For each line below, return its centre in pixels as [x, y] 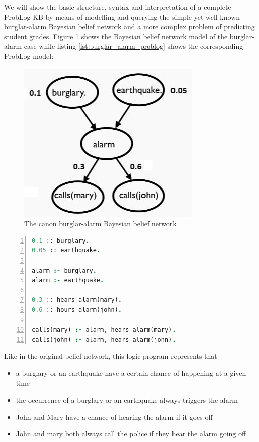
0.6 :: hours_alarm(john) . [77, 310]
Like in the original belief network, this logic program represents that [111, 356]
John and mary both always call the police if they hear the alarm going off [131, 434]
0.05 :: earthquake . [66, 251]
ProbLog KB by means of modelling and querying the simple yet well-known [122, 16]
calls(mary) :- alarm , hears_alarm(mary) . [104, 330]
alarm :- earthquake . [68, 280]
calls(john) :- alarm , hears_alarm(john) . [104, 339]
